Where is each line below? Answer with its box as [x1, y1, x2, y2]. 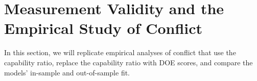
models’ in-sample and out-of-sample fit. [4, 67, 130, 77]
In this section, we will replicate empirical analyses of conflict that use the [4, 47, 236, 58]
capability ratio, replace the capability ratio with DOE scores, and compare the [4, 57, 253, 67]
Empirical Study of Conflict [4, 18, 203, 38]
